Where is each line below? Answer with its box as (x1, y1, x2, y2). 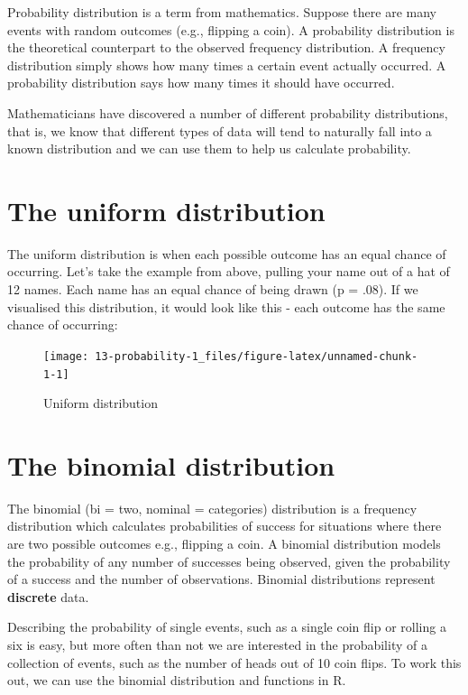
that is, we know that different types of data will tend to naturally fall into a (7, 121, 432, 140)
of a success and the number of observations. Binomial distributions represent (7, 570, 436, 588)
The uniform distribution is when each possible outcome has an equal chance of (7, 244, 446, 263)
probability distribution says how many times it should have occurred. (7, 73, 395, 92)
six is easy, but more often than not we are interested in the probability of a (7, 635, 427, 654)
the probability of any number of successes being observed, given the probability (7, 551, 451, 570)
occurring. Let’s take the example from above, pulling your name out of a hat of (7, 262, 450, 281)
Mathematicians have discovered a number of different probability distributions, (7, 103, 448, 122)
